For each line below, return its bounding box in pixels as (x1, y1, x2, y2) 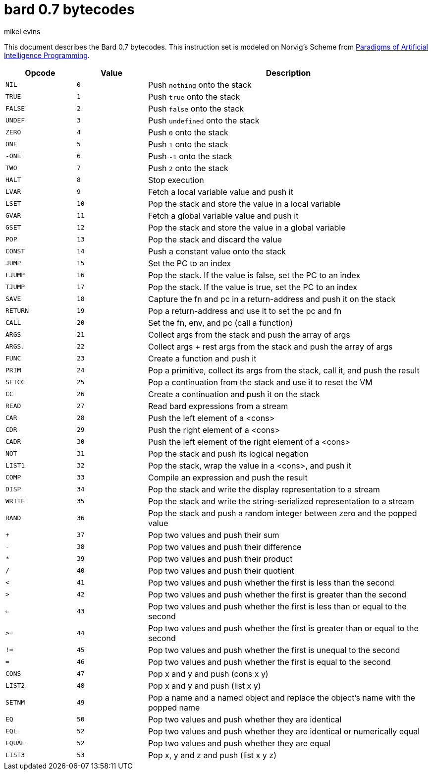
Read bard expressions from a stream (148, 401, 288, 411)
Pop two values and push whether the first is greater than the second (148, 589, 406, 599)
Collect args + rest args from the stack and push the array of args (148, 341, 393, 352)
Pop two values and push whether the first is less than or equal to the (148, 601, 407, 611)
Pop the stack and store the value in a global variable (148, 222, 346, 233)
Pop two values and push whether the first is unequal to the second (148, 645, 400, 655)
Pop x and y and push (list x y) (148, 680, 261, 691)
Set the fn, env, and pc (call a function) (148, 317, 293, 328)
